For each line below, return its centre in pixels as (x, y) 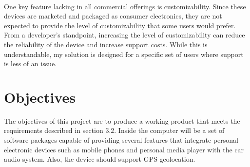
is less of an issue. (30, 64)
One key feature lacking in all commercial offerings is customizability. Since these (125, 6)
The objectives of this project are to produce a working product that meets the (122, 121)
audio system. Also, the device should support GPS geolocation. (100, 159)
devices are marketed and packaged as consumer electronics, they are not (113, 16)
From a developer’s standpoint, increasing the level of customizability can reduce (125, 35)
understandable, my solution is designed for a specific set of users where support (124, 54)
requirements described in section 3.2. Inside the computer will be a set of (114, 130)
